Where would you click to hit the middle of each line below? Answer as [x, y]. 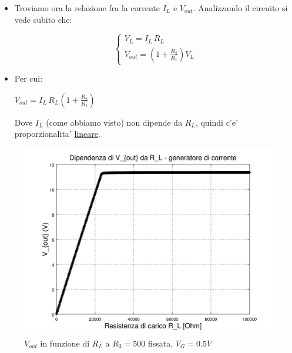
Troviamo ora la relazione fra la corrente [87, 8]
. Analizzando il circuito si [240, 8]
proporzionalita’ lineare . [57, 134]
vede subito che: [43, 19]
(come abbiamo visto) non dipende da [114, 122]
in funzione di [65, 343]
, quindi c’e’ [217, 122]
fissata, [160, 343]
